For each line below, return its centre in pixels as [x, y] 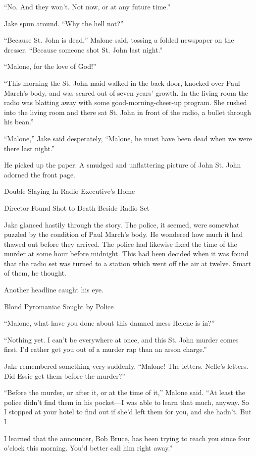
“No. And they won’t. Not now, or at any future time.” [87, 6]
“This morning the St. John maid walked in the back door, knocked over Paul [122, 83]
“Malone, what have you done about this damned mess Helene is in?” [109, 323]
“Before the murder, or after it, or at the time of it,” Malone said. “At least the [125, 392]
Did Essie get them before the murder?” [65, 375]
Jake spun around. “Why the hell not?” [64, 23]
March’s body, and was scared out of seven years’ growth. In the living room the [126, 92]
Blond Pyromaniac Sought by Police [59, 306]
